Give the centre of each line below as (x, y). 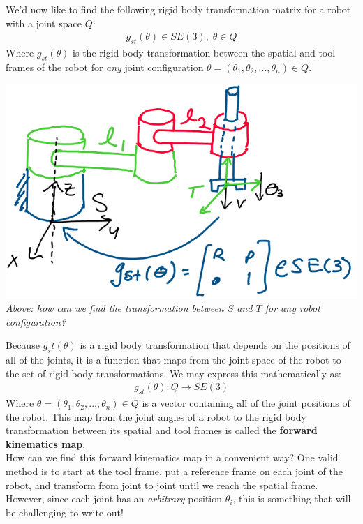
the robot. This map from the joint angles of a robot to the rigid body (156, 416)
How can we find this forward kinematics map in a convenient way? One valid (172, 457)
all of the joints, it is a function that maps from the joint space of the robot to (173, 360)
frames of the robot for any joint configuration (105, 67)
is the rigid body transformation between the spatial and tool (204, 53)
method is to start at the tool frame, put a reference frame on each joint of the (174, 471)
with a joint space (44, 23)
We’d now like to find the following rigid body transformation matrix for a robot (178, 9)
